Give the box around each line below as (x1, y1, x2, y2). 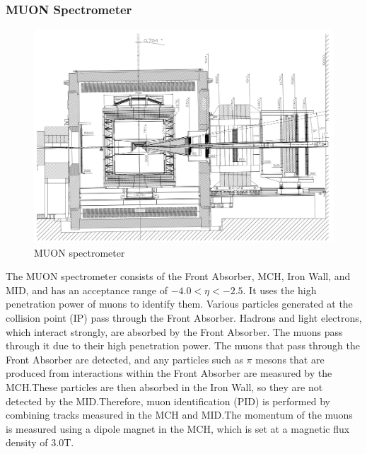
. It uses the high (243, 282, 317, 297)
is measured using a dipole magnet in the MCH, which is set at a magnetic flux (6, 421, 350, 436)
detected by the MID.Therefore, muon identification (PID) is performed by (6, 393, 330, 408)
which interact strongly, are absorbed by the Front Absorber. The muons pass (6, 324, 343, 339)
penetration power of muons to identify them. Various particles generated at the (6, 296, 353, 311)
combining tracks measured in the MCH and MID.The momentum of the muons (6, 407, 353, 422)
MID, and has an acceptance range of (6, 282, 168, 297)
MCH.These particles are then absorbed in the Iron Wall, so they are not (6, 380, 323, 394)
